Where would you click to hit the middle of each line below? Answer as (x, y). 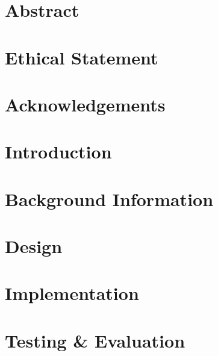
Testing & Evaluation (95, 340)
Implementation (72, 293)
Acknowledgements (85, 104)
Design (34, 246)
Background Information (109, 198)
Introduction (58, 151)
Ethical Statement (82, 57)
